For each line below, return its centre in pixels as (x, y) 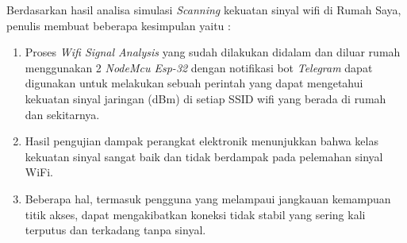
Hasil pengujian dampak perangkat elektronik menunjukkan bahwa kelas (202, 141)
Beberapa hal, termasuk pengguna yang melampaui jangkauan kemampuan (208, 198)
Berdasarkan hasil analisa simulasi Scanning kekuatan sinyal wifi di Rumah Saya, (204, 10)
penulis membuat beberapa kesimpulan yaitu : (119, 25)
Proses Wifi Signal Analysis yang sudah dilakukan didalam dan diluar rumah (213, 52)
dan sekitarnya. (62, 114)
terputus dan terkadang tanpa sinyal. (115, 230)
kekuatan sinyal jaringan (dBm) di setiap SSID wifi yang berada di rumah (205, 98)
